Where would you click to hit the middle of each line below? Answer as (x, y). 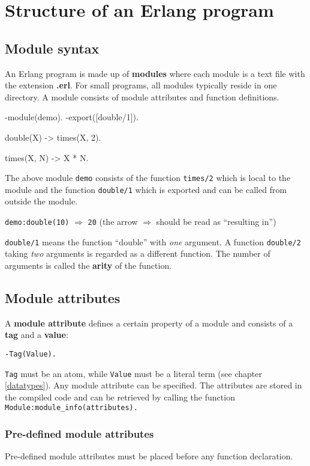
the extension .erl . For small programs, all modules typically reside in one (141, 85)
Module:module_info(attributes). (71, 408)
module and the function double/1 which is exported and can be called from (146, 189)
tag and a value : (37, 335)
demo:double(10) (37, 223)
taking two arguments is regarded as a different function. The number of (138, 253)
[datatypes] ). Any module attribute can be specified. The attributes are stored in (154, 385)
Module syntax (52, 48)
